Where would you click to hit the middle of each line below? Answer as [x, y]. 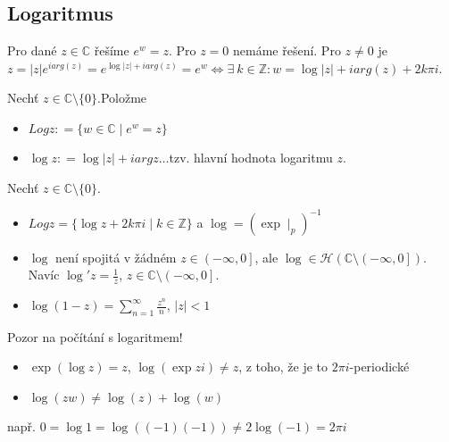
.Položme [122, 98]
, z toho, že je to [283, 367]
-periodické [379, 367]
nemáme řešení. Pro [287, 50]
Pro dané [32, 50]
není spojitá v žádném [116, 257]
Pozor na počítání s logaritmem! [95, 336]
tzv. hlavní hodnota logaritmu [251, 157]
